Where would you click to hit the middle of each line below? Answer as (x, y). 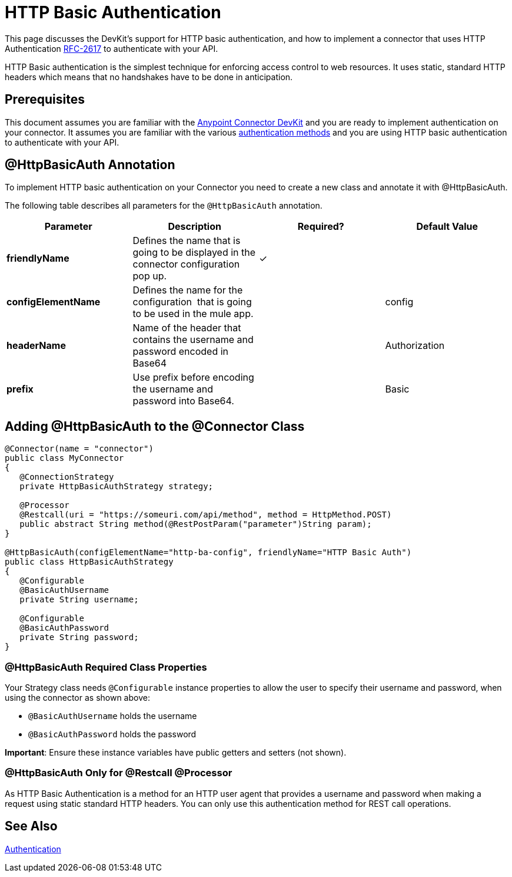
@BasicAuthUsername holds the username (113, 716)
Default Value (447, 227)
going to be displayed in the (194, 253)
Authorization (415, 346)
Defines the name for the (188, 290)
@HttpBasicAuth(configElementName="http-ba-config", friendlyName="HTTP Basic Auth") (208, 553)
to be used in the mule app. (193, 314)
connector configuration (186, 264)
